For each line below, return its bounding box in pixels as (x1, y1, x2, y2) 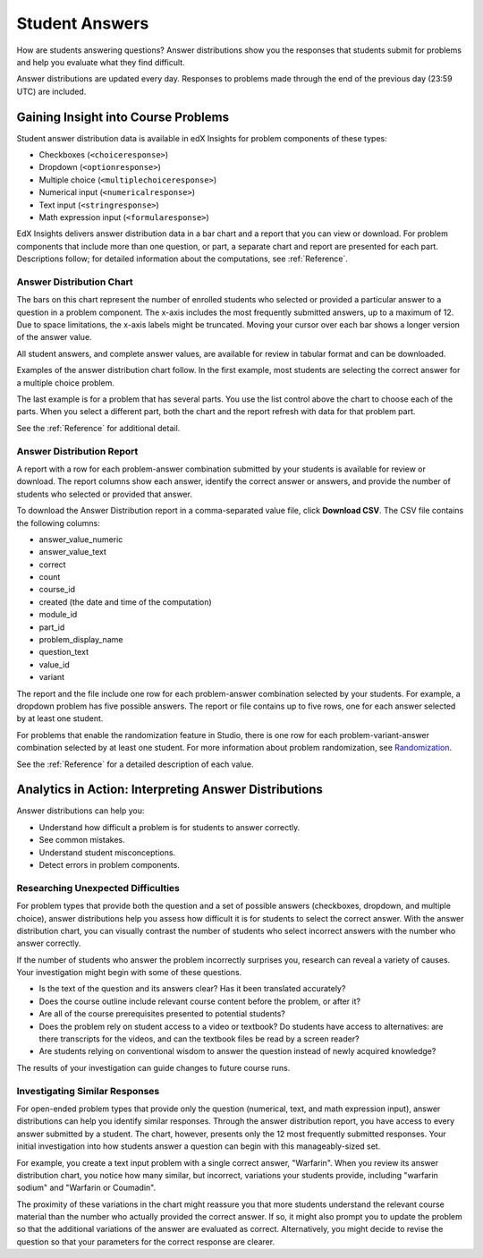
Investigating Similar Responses (16, 1084, 160, 1097)
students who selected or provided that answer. (16, 489, 192, 499)
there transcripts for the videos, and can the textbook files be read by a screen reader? (38, 1033, 360, 1044)
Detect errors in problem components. (38, 860, 181, 870)
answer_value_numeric (38, 533, 123, 545)
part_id (38, 622, 65, 633)
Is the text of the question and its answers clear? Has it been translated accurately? (38, 983, 346, 994)
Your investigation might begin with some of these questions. (16, 967, 242, 978)
